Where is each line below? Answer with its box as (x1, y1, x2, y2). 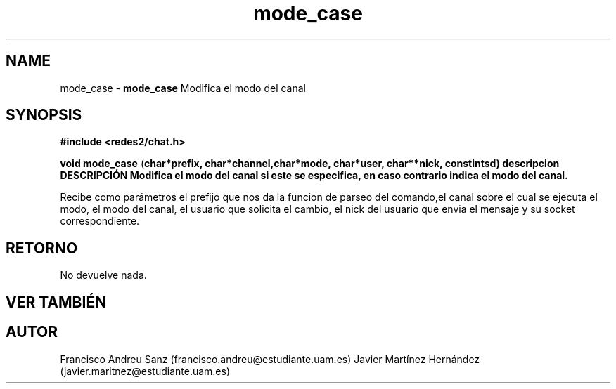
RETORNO (6, 239, 78, 257)
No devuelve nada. (60, 269, 147, 282)
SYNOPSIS (6, 106, 82, 124)
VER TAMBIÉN (6, 293, 107, 311)
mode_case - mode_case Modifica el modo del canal (60, 81, 306, 94)
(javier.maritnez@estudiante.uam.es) (60, 364, 231, 377)
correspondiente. (60, 215, 140, 228)
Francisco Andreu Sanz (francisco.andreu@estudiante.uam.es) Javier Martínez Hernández (60, 352, 480, 365)
